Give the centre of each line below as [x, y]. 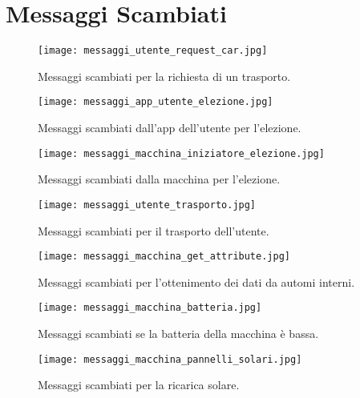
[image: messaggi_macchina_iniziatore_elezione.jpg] [181, 153]
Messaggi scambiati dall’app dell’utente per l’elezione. [170, 128]
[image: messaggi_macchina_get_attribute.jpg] [164, 257]
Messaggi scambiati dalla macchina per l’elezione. [159, 179]
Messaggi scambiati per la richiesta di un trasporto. [164, 76]
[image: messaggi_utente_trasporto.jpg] [147, 205]
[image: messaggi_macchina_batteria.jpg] [150, 308]
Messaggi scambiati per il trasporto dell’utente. [154, 230]
